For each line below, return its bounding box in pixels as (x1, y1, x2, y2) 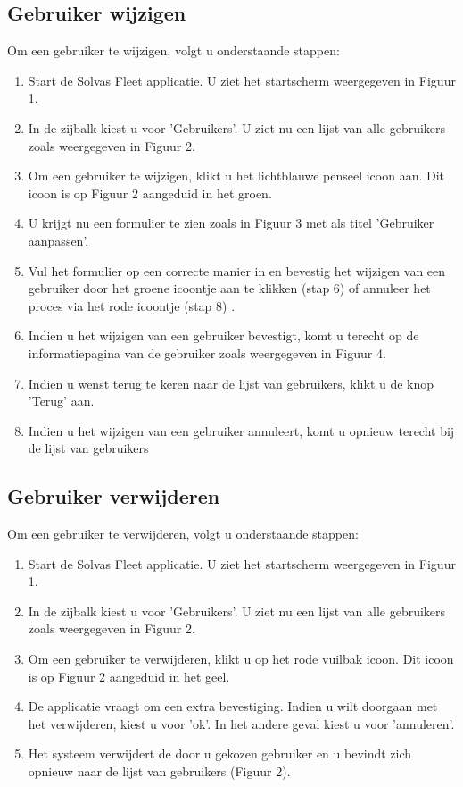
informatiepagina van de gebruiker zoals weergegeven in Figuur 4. (28, 343, 386, 362)
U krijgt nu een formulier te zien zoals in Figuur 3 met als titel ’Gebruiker (28, 213, 434, 232)
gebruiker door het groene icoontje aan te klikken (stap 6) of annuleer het (28, 279, 431, 297)
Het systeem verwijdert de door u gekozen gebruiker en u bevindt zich (28, 744, 412, 763)
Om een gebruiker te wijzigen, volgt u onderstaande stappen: (7, 41, 340, 60)
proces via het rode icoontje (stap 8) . (28, 296, 236, 314)
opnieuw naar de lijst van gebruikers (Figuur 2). (28, 762, 291, 781)
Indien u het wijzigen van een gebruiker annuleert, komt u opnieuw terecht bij (28, 421, 455, 440)
